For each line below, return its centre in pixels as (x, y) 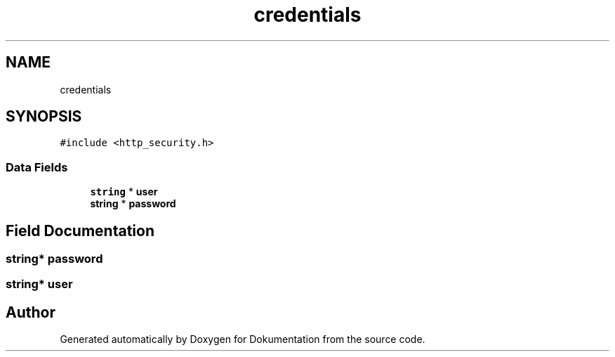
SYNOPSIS (44, 117)
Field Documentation (80, 231)
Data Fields (37, 167)
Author (31, 312)
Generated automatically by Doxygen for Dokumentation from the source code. (243, 339)
